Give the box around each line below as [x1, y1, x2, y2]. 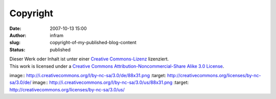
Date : [9, 25, 21, 31]
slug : [9, 40, 20, 46]
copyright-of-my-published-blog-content [50, 40, 136, 46]
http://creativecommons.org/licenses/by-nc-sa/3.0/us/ [9, 86, 125, 92]
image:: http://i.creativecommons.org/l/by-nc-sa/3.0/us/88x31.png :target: [32, 79, 189, 86]
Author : [9, 32, 27, 38]
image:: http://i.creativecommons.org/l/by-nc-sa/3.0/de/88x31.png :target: [9, 72, 166, 78]
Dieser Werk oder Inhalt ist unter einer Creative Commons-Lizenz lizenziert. [9, 56, 169, 62]
